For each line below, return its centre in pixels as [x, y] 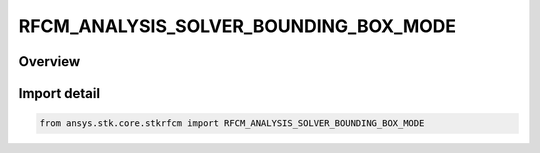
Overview [49, 61]
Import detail [59, 93]
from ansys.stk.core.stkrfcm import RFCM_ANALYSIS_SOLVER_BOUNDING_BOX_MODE [232, 123]
